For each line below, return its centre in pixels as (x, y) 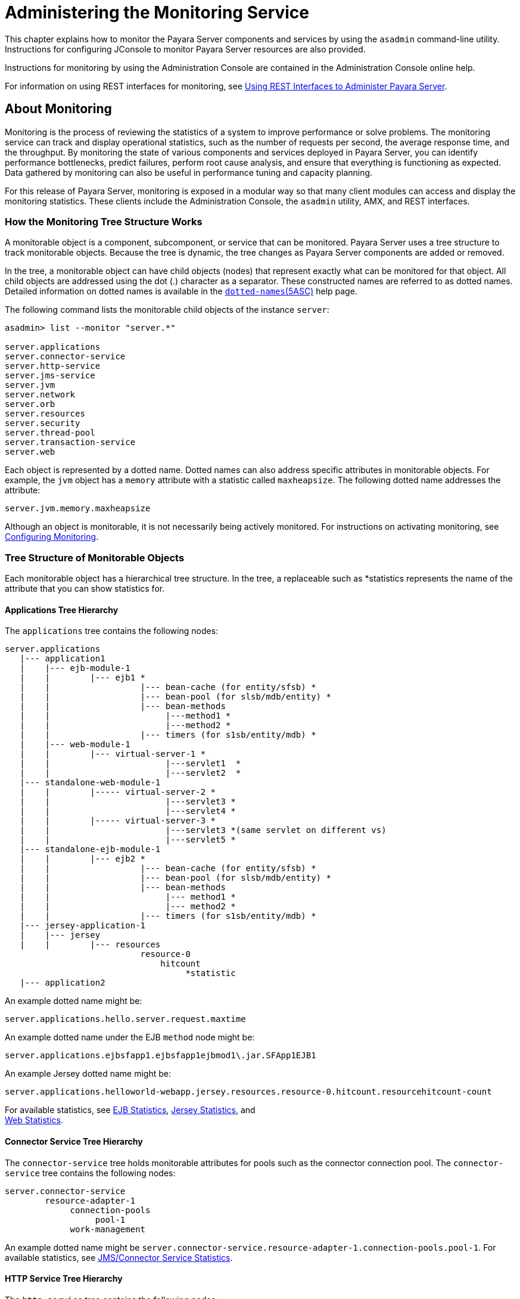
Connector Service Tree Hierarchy (74, 1141)
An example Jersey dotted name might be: (88, 1074)
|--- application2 (63, 983)
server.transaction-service (70, 442)
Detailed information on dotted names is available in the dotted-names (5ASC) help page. (181, 291)
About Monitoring (58, 109)
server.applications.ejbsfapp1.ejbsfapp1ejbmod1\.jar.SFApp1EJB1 (161, 1056)
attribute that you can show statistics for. (85, 589)
